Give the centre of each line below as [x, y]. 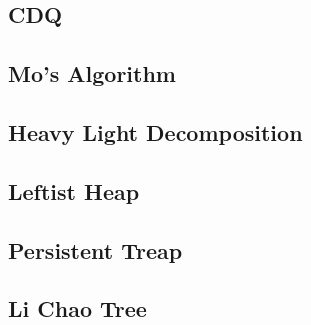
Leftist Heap [74, 190]
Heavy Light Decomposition [155, 131]
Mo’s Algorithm [92, 73]
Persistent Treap [95, 249]
